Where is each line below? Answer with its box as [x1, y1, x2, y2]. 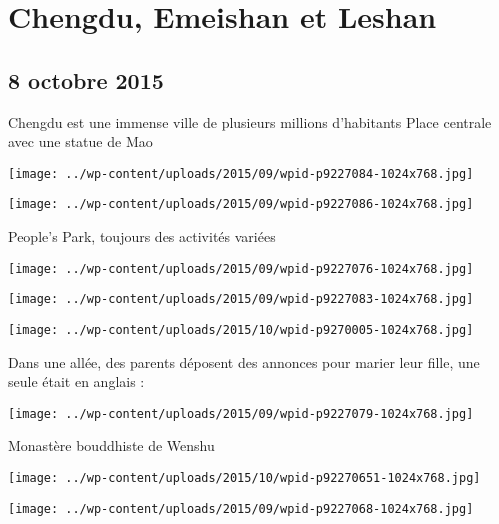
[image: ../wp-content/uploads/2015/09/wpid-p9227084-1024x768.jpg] [8, 166, 474, 181]
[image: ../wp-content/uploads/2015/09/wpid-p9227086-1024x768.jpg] [8, 197, 474, 212]
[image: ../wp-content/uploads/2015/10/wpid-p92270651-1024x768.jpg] [8, 471, 481, 486]
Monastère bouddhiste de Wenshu [8, 435, 215, 456]
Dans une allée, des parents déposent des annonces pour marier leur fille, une [8, 351, 480, 372]
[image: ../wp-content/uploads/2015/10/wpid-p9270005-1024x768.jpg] [8, 322, 474, 337]
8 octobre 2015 [8, 64, 164, 95]
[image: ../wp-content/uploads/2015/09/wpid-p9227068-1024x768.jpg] [8, 501, 474, 516]
